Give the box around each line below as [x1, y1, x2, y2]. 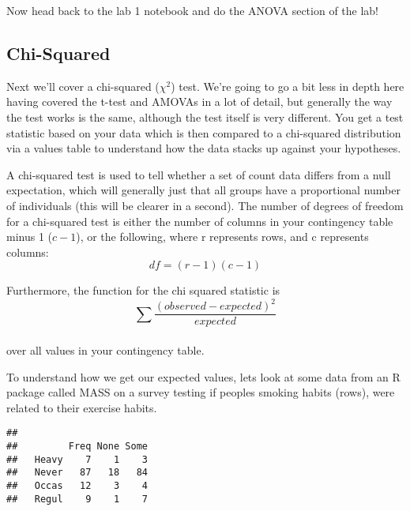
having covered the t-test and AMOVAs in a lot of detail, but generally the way [6, 93, 393, 110]
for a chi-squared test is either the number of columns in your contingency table [6, 212, 393, 229]
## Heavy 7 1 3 [6, 453, 148, 465]
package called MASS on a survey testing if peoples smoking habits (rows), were [6, 384, 395, 400]
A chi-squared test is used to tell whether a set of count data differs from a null [6, 166, 391, 182]
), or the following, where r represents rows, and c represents [76, 228, 369, 245]
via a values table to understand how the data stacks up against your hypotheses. [6, 140, 401, 156]
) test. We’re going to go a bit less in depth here [171, 77, 404, 94]
